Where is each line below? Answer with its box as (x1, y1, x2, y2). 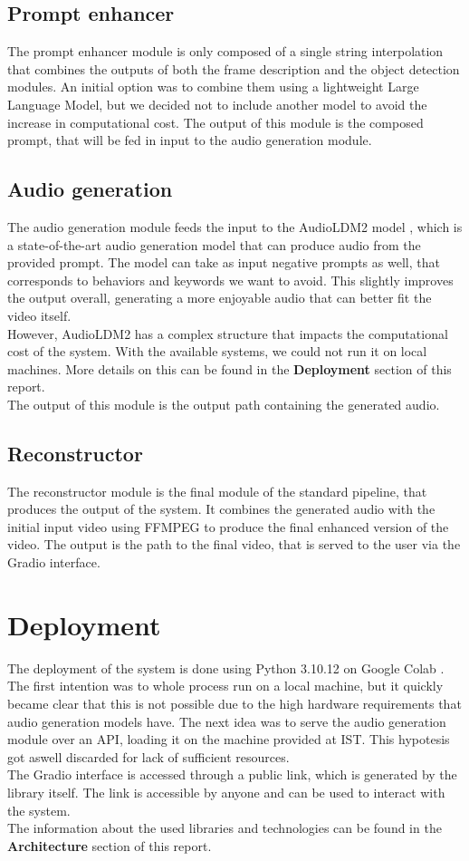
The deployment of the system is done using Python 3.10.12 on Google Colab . (7, 658, 445, 677)
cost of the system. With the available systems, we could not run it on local (7, 342, 427, 361)
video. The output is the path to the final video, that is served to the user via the (7, 535, 461, 554)
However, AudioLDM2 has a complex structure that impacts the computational (7, 324, 448, 343)
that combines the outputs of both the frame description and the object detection (7, 59, 460, 78)
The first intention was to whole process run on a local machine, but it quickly (7, 676, 444, 695)
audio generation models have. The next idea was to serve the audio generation (7, 711, 446, 730)
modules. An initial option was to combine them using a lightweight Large (7, 77, 419, 96)
